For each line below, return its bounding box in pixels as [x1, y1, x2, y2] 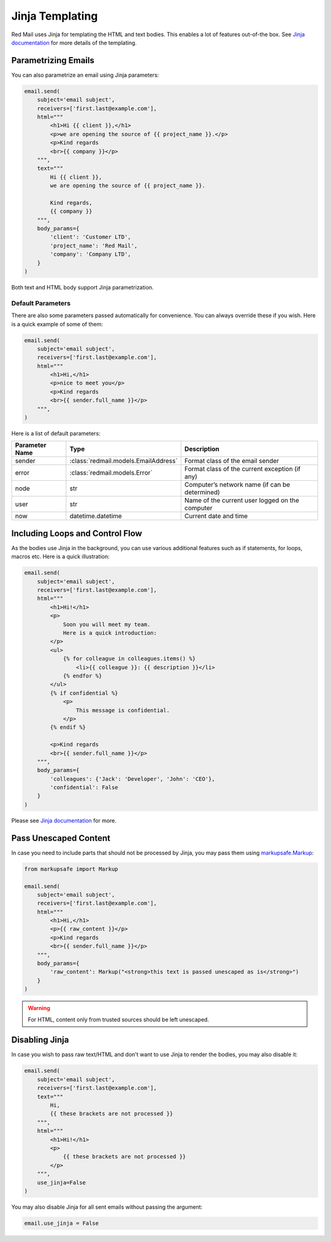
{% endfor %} [63, 672, 102, 679]
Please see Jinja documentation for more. [11, 816, 116, 824]
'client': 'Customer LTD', [50, 234, 131, 240]
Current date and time [184, 512, 248, 521]
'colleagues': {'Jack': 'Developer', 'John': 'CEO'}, [50, 775, 215, 782]
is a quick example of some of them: [11, 320, 104, 328]
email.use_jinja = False [24, 1219, 99, 1227]
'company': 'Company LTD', [50, 251, 131, 258]
